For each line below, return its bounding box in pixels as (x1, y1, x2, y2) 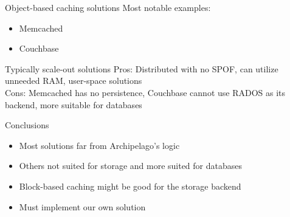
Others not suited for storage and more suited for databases (19, 159, 243, 172)
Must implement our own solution (19, 200, 146, 213)
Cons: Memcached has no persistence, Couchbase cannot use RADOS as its (5, 86, 286, 98)
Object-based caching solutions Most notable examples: (5, 1, 211, 13)
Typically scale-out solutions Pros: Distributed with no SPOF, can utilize (5, 62, 278, 75)
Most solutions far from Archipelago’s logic (19, 139, 180, 151)
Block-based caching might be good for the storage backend (19, 179, 241, 192)
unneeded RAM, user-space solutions (5, 74, 142, 87)
